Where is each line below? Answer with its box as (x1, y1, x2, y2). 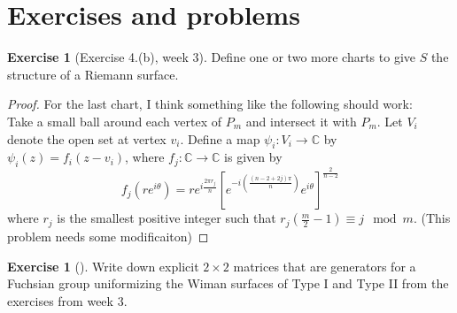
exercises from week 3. (7, 291, 128, 309)
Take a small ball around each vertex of (7, 111, 222, 130)
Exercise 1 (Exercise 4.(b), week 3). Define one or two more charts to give (7, 48, 416, 66)
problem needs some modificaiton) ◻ (7, 226, 209, 245)
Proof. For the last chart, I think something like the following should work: (7, 95, 413, 113)
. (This (413, 209, 451, 227)
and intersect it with (245, 111, 357, 130)
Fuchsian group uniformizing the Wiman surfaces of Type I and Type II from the (7, 274, 449, 293)
